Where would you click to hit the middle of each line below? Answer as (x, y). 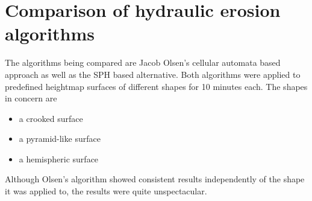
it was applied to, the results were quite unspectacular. (106, 191)
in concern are (31, 98)
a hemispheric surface (59, 158)
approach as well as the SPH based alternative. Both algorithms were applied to (153, 74)
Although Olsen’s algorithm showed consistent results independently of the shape (155, 179)
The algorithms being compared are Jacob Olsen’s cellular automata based (143, 62)
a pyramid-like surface (60, 139)
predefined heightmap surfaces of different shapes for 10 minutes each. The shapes (156, 86)
